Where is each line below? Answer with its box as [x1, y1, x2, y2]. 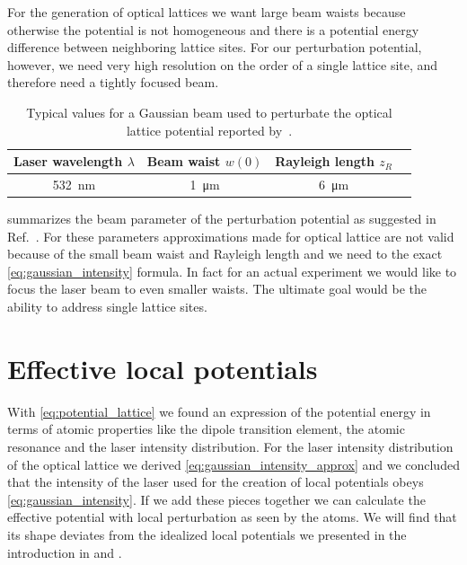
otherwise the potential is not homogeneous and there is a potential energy [7, 20, 419, 39]
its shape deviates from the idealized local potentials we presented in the [7, 525, 407, 543]
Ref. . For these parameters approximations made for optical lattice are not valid [7, 226, 454, 245]
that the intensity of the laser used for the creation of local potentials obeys [7, 472, 424, 491]
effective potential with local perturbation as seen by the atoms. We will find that [7, 508, 457, 526]
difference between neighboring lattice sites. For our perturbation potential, [7, 38, 422, 57]
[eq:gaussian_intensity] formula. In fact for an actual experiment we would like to [7, 261, 457, 280]
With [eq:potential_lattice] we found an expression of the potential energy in [7, 402, 431, 420]
